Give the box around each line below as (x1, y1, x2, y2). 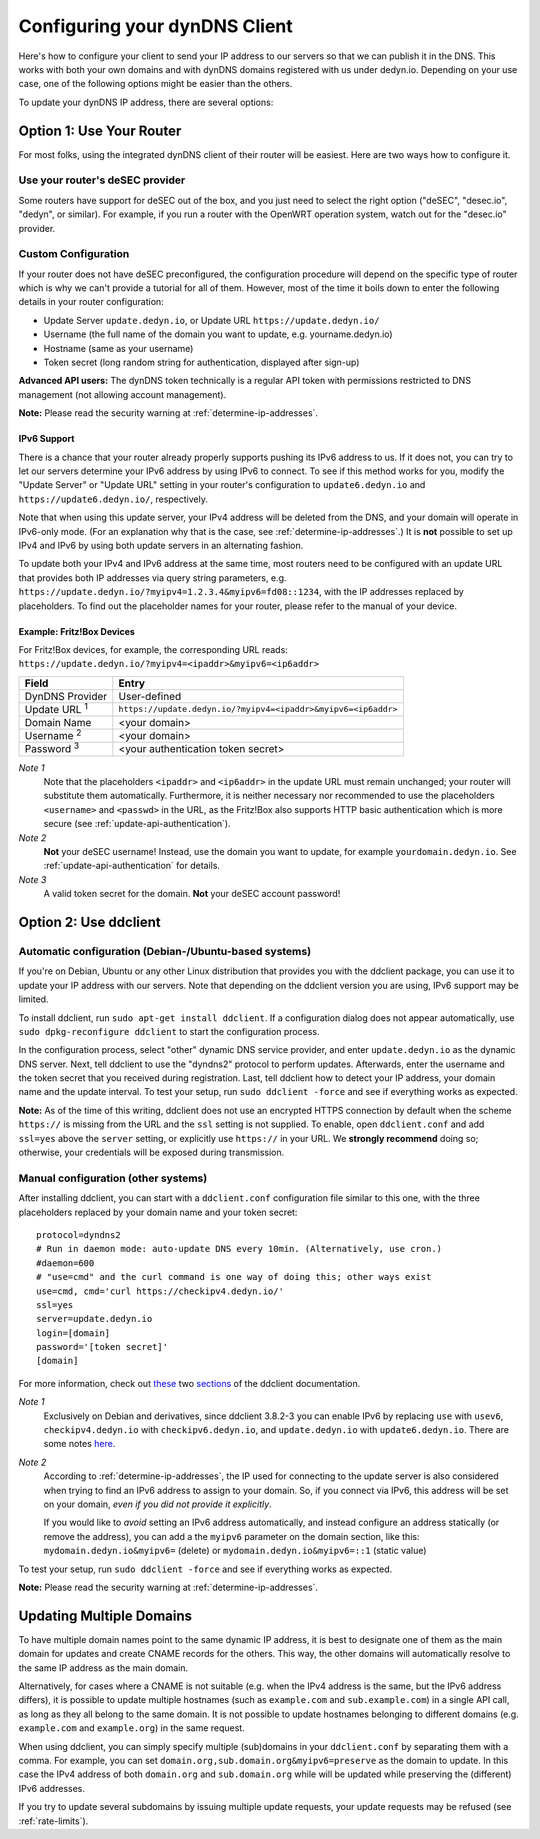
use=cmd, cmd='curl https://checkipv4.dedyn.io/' (36, 1285, 285, 1297)
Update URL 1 (24, 700, 89, 716)
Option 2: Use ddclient (18, 913, 162, 930)
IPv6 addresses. (18, 1782, 85, 1794)
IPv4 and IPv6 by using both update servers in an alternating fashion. (18, 539, 304, 551)
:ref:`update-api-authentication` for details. (43, 860, 220, 872)
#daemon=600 (36, 1257, 95, 1269)
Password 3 (24, 740, 80, 756)
